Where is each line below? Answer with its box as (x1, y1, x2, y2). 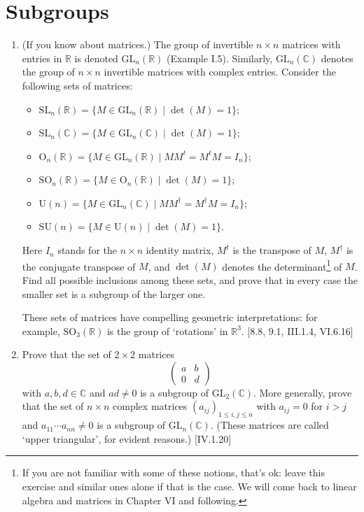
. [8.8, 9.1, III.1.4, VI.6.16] (241, 323, 353, 338)
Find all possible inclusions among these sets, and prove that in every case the (22, 272, 358, 287)
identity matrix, (146, 243, 214, 257)
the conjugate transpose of (22, 259, 136, 273)
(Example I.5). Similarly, (167, 50, 273, 65)
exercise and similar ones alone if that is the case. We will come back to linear (22, 479, 357, 494)
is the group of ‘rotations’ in (106, 323, 228, 338)
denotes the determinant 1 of (222, 257, 342, 273)
